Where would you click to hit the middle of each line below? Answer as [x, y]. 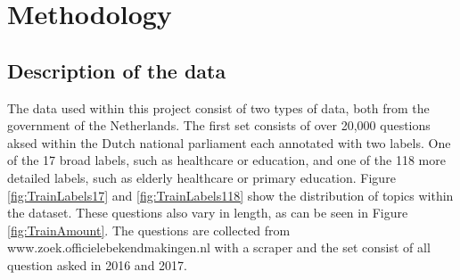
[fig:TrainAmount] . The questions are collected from [149, 230]
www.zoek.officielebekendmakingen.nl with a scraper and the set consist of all [219, 247]
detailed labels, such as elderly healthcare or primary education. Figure [201, 177]
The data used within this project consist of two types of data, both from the [218, 107]
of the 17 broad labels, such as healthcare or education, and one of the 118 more [226, 160]
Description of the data [117, 70]
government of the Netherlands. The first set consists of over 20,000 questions [219, 125]
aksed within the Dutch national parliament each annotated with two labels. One [229, 142]
